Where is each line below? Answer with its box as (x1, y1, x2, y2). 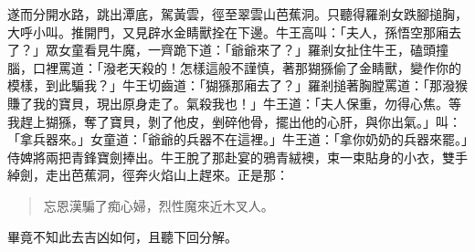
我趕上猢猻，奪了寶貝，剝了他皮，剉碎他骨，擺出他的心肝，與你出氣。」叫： (7, 111, 461, 131)
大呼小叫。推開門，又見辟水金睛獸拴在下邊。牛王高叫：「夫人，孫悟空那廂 (7, 22, 449, 41)
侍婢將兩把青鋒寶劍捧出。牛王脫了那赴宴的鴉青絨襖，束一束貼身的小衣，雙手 (7, 147, 468, 166)
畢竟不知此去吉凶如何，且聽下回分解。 (7, 226, 237, 246)
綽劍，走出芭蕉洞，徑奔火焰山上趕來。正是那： (7, 165, 289, 184)
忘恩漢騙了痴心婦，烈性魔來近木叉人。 (43, 195, 274, 215)
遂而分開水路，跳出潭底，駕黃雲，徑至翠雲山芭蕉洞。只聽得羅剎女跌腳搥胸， (7, 5, 468, 23)
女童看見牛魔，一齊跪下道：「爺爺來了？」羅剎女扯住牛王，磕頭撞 (58, 40, 449, 59)
